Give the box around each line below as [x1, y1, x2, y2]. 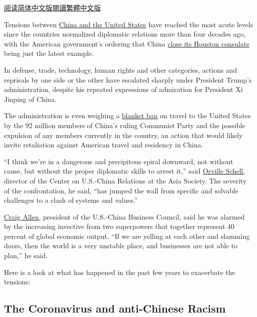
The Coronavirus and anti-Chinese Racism [4, 301, 226, 316]
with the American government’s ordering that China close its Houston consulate [4, 38, 250, 48]
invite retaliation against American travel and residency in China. [4, 139, 203, 150]
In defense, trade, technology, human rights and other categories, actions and [4, 64, 237, 75]
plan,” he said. [4, 250, 48, 261]
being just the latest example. [4, 48, 94, 58]
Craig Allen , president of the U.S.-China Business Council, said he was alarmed [4, 211, 245, 222]
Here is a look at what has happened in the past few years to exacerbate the [4, 267, 235, 277]
